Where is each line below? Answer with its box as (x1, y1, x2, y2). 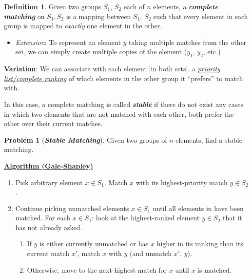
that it (223, 213, 242, 223)
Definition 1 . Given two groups (4, 1, 101, 11)
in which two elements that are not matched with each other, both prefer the (4, 108, 234, 119)
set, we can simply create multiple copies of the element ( (15, 46, 187, 57)
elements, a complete (153, 1, 218, 11)
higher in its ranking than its (156, 238, 243, 249)
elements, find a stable (175, 134, 242, 145)
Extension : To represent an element (15, 37, 121, 47)
